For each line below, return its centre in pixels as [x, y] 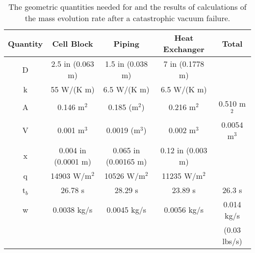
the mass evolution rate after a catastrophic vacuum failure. [127, 18]
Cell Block [73, 43]
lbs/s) [232, 241]
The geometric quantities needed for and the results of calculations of [127, 7]
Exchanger [184, 49]
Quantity [25, 43]
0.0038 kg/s [73, 210]
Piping [126, 43]
